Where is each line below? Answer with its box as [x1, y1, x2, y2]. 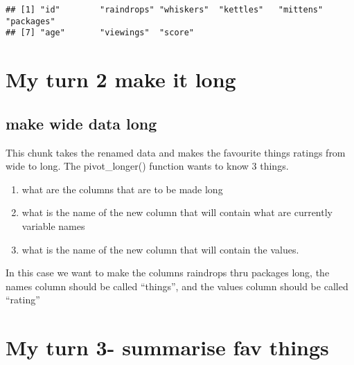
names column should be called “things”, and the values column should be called [6, 278, 348, 293]
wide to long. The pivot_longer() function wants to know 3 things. [6, 159, 289, 173]
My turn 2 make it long [6, 65, 236, 94]
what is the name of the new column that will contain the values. [21, 242, 299, 256]
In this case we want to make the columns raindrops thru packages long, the [6, 265, 330, 280]
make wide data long [6, 112, 157, 134]
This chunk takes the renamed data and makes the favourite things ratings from [6, 145, 346, 159]
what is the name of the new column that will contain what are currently [21, 205, 333, 220]
